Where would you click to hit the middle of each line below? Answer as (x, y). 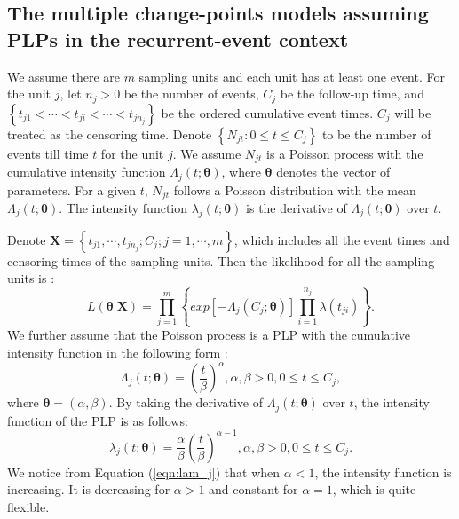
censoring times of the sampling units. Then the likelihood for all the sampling (221, 260)
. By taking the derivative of (186, 402)
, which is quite (374, 489)
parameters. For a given (72, 189)
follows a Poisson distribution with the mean (295, 189)
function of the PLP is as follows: (98, 420)
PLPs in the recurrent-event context (178, 39)
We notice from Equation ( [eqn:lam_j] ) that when (144, 472)
